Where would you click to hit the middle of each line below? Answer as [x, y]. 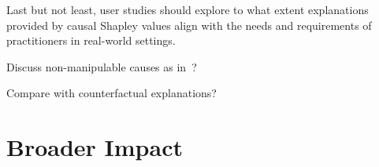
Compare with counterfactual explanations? [111, 93]
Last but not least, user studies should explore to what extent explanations [188, 9]
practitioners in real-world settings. [91, 40]
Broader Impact [95, 147]
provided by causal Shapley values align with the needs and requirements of [189, 25]
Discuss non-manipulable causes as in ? [102, 66]
